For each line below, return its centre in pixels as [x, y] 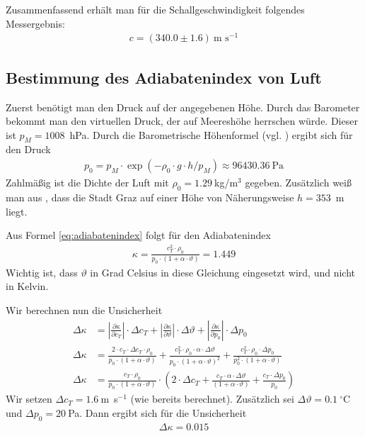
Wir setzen [29, 399]
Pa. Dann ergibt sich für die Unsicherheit [157, 412]
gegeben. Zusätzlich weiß [298, 183]
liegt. [17, 211]
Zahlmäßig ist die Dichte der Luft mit [87, 183]
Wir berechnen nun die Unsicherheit [84, 309]
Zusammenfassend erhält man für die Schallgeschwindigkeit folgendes [155, 9]
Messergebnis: [35, 23]
